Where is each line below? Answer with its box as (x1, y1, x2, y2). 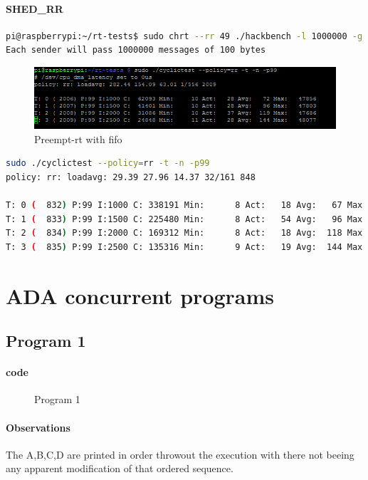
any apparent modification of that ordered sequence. (6, 461, 233, 476)
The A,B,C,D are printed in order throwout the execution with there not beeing (6, 447, 354, 461)
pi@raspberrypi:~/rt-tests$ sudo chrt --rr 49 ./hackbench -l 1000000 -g (6, 31, 363, 41)
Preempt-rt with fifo (34, 131, 122, 146)
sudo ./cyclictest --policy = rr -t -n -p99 (6, 158, 210, 169)
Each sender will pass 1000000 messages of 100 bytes (6, 45, 266, 56)
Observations (6, 419, 70, 434)
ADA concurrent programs (6, 281, 275, 310)
